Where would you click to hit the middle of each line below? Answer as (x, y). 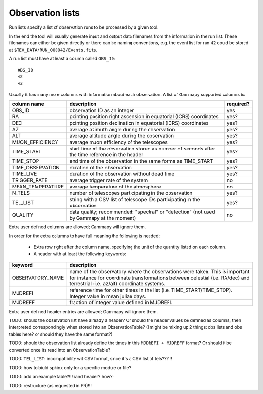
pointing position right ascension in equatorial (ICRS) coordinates (144, 117)
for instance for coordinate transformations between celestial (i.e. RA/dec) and (160, 278)
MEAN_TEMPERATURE (38, 187)
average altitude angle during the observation (122, 136)
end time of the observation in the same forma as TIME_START (141, 161)
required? (238, 104)
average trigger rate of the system (109, 180)
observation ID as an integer (102, 111)
